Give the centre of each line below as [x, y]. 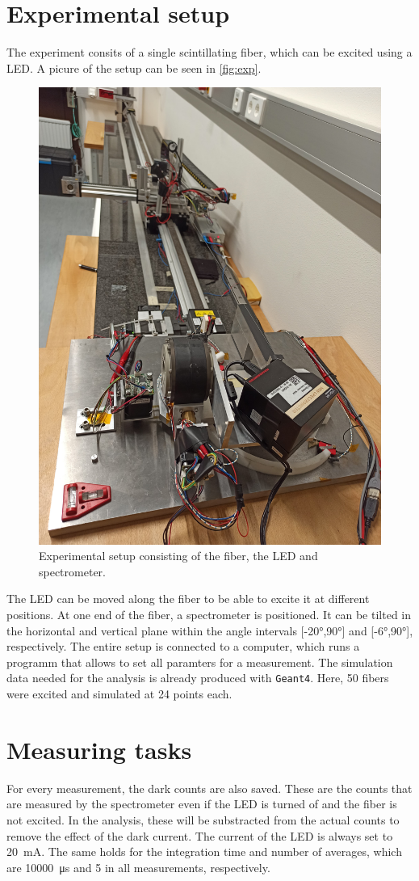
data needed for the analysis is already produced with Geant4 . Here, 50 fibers [198, 678]
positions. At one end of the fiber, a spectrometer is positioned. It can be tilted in [209, 615]
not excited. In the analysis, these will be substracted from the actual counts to [203, 819]
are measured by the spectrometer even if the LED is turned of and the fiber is [202, 804]
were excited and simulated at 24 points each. [119, 694]
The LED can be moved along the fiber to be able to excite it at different [188, 599]
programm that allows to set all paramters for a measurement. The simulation [200, 662]
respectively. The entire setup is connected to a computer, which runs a [183, 646]
